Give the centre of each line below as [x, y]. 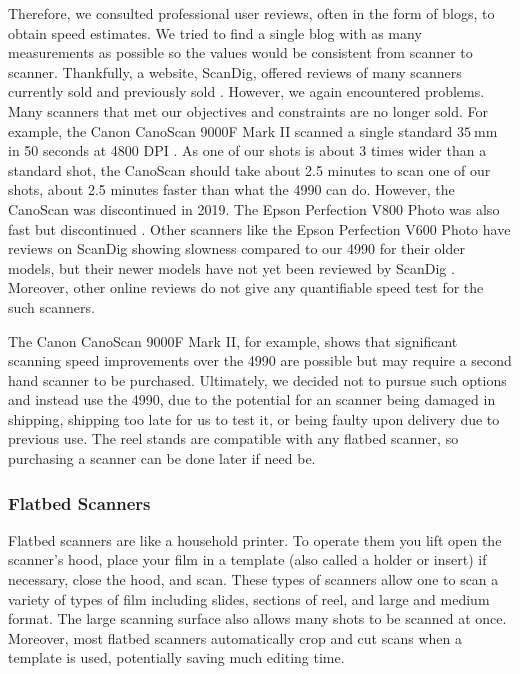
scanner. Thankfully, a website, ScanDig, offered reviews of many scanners [235, 71]
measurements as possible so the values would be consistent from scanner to [240, 52]
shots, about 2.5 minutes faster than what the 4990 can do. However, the [231, 189]
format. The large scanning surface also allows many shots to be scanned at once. [257, 618]
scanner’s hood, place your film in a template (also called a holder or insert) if [247, 559]
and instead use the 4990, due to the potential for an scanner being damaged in [252, 399]
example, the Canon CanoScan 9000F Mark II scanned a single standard [230, 130]
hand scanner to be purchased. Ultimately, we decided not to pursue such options [257, 379]
